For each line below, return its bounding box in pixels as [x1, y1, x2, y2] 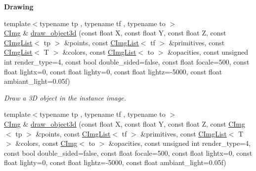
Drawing [4, 1, 34, 11]
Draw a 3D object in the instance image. [4, 92, 127, 103]
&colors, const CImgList [62, 47, 136, 57]
